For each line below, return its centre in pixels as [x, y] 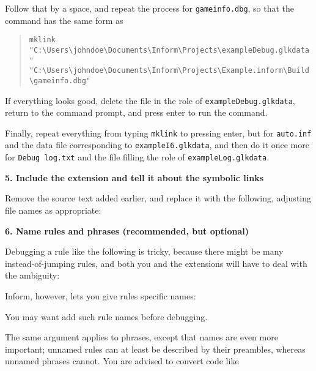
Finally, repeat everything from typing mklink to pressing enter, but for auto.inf [158, 133]
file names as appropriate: [53, 210]
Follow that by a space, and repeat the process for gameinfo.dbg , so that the [150, 8]
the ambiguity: [32, 275]
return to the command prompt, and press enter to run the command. [136, 112]
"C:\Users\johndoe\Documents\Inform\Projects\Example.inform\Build [169, 71]
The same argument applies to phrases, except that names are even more [141, 337]
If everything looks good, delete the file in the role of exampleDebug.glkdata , [150, 100]
